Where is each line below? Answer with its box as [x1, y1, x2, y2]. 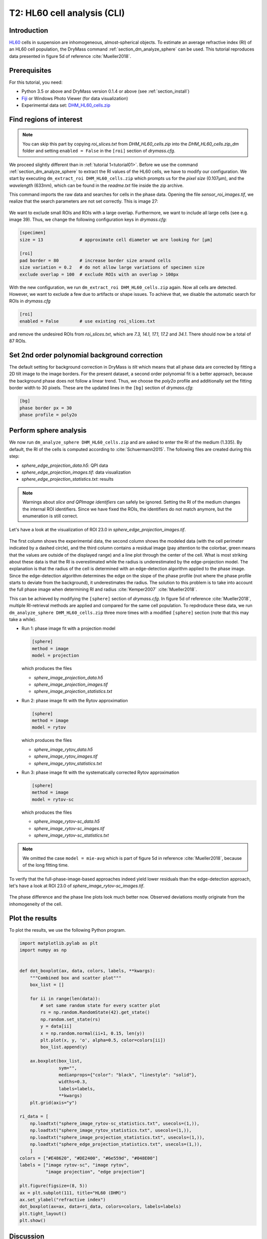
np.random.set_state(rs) [40, 1016, 101, 1022]
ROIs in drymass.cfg [9, 298, 51, 304]
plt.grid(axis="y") [30, 1100, 78, 1105]
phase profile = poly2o [19, 412, 78, 417]
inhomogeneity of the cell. [9, 901, 63, 907]
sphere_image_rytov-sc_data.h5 [34, 818, 100, 825]
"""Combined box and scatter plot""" [30, 975, 122, 981]
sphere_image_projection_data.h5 [34, 675, 103, 680]
